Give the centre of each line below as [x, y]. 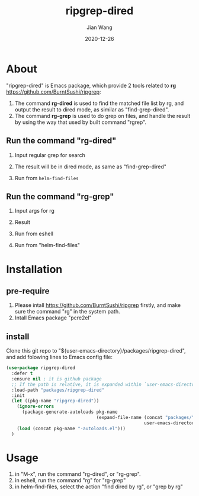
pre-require [28, 291]
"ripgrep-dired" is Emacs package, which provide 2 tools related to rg [91, 85]
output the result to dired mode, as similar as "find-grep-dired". [92, 109]
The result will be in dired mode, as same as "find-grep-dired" [91, 167]
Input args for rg [35, 211]
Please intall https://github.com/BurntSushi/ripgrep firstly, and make [98, 305]
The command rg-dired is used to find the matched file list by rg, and [99, 103]
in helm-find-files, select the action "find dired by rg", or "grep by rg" [99, 487]
